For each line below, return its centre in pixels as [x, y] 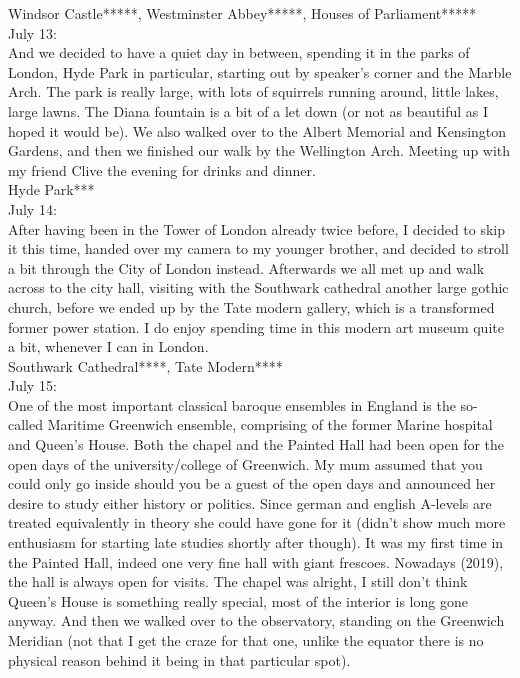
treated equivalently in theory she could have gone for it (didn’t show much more [257, 522]
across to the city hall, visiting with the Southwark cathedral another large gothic [258, 287]
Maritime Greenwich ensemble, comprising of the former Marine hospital [270, 424]
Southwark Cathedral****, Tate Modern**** [145, 365]
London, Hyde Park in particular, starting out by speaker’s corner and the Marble [260, 71]
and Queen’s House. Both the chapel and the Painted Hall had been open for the [256, 444]
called [25, 424]
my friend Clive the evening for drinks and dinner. [162, 169]
